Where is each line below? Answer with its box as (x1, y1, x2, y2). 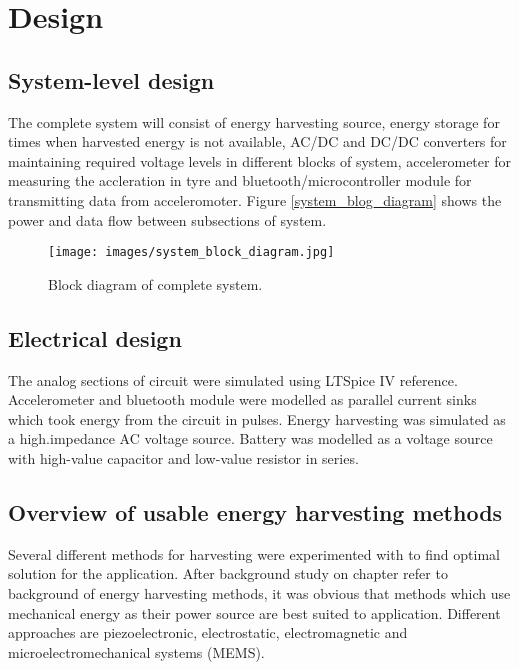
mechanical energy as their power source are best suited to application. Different (8, 602, 501, 623)
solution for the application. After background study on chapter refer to (8, 563, 448, 584)
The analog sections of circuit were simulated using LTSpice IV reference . (8, 369, 458, 390)
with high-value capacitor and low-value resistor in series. (8, 447, 359, 468)
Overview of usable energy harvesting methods (8, 496, 503, 527)
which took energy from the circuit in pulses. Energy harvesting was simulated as (8, 408, 506, 429)
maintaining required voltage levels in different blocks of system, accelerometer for (8, 150, 511, 171)
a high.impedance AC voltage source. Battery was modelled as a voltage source (8, 428, 493, 449)
